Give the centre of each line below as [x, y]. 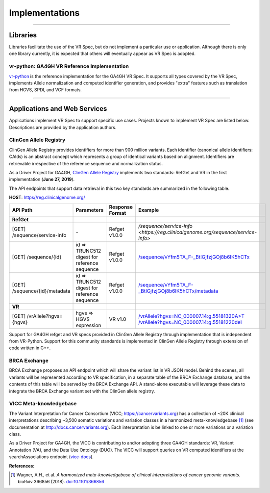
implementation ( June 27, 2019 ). [42, 180]
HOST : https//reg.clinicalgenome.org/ [47, 197]
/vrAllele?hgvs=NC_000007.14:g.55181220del [190, 322]
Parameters [90, 210]
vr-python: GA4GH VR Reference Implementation [69, 66]
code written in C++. [30, 348]
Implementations [44, 13]
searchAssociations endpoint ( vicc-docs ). [51, 457]
